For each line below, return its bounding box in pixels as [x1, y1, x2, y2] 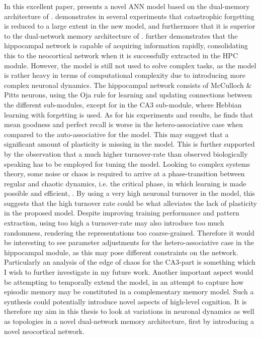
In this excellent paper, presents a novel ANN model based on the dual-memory [4, 1, 250, 11]
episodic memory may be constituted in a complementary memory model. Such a [4, 286, 254, 297]
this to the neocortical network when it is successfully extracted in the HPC [4, 50, 238, 60]
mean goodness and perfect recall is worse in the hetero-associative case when [4, 119, 243, 130]
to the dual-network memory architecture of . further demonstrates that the [4, 30, 238, 41]
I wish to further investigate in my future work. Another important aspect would [4, 267, 253, 277]
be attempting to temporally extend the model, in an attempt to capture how [4, 276, 244, 287]
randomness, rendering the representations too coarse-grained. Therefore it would [4, 227, 254, 238]
